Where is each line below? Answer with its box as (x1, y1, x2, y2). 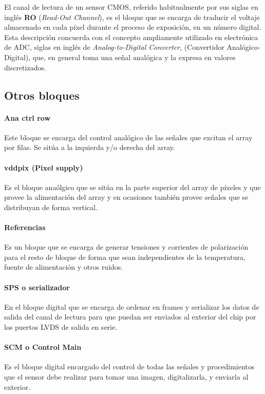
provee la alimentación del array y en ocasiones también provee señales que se (4, 192, 249, 202)
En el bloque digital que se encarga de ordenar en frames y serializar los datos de (4, 301, 259, 312)
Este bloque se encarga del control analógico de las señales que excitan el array (4, 132, 253, 142)
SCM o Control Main (4, 342, 82, 352)
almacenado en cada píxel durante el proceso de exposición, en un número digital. (4, 22, 261, 32)
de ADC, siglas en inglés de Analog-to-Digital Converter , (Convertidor (4, 42, 224, 52)
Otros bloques (4, 87, 80, 103)
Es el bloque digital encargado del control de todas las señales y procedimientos (4, 361, 255, 372)
